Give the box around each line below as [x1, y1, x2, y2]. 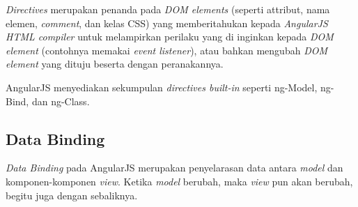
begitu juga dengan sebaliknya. [6, 187, 138, 202]
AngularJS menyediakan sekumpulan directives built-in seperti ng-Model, [6, 79, 318, 94]
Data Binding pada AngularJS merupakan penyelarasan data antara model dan [6, 160, 343, 175]
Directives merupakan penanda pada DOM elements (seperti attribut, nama [6, 2, 330, 16]
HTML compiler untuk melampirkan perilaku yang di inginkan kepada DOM [6, 29, 334, 44]
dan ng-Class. [31, 93, 90, 108]
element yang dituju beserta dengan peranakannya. [6, 56, 224, 71]
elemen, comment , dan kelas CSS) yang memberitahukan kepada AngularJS [6, 15, 328, 30]
